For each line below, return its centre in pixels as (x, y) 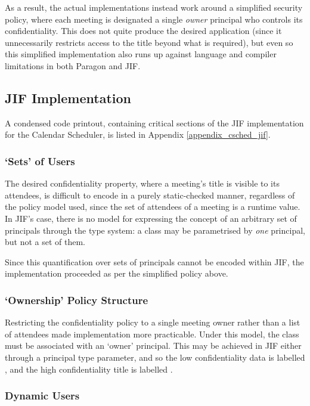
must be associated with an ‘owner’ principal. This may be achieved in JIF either (153, 345)
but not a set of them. (45, 242)
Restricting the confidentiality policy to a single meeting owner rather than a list (153, 322)
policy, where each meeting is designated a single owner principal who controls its (154, 19)
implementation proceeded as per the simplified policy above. (117, 273)
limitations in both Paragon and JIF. (73, 65)
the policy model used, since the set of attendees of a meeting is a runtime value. (153, 207)
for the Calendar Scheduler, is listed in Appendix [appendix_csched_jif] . (138, 134)
